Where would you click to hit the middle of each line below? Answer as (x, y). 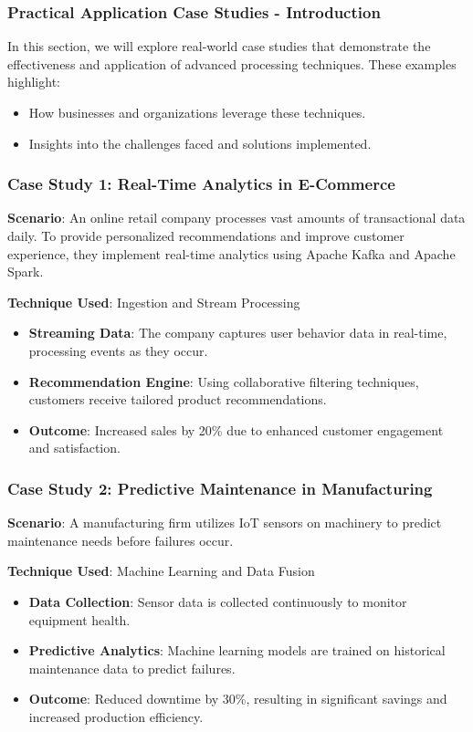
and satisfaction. (74, 448)
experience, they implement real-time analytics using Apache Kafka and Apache (231, 253)
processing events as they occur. (118, 350)
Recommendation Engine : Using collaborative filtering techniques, (224, 381)
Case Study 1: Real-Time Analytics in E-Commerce (201, 184)
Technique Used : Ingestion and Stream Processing (154, 302)
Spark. (26, 272)
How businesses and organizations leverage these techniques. (197, 112)
